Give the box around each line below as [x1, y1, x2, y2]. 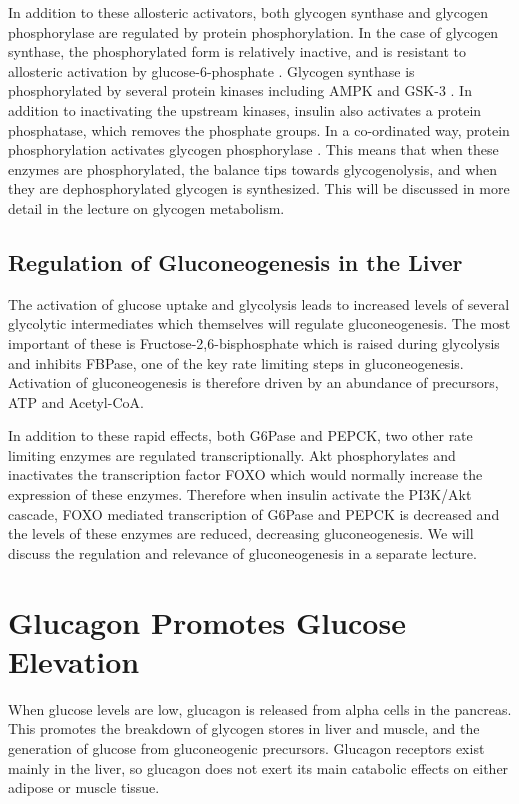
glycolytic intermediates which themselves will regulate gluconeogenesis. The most [8, 313, 511, 334]
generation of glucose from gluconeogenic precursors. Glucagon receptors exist [8, 737, 485, 758]
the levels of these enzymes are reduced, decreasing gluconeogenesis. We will [8, 523, 474, 544]
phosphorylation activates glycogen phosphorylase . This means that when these [8, 139, 499, 160]
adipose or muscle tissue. [8, 777, 160, 798]
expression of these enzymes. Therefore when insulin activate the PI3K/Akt [8, 484, 472, 505]
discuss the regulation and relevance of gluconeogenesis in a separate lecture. [8, 542, 477, 563]
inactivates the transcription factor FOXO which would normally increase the [8, 464, 483, 485]
